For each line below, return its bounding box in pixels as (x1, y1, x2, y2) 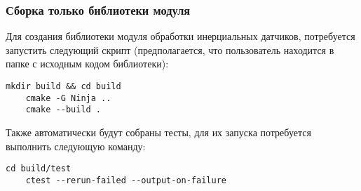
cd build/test (6, 164, 71, 174)
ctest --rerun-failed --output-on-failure (25, 175, 226, 185)
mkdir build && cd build (6, 81, 121, 91)
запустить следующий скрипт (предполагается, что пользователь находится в (6, 42, 334, 57)
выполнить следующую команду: (6, 138, 146, 153)
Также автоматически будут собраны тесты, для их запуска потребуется (6, 124, 311, 139)
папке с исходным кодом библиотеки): (6, 56, 169, 71)
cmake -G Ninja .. (25, 93, 111, 103)
